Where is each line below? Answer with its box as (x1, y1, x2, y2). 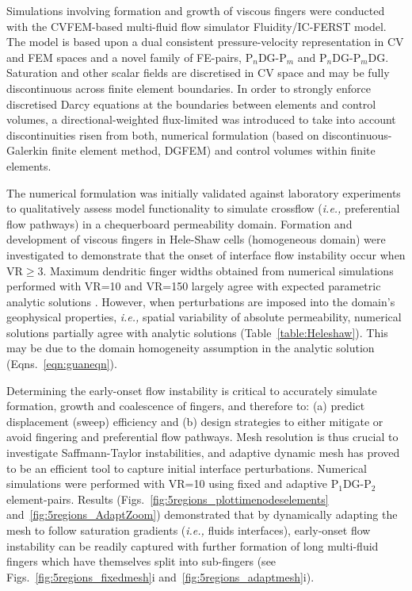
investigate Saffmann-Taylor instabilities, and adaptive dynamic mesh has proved (6, 444, 400, 461)
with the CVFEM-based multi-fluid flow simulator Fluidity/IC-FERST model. (6, 17, 387, 34)
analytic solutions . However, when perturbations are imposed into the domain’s (6, 293, 395, 309)
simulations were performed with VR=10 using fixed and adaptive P (6, 475, 339, 492)
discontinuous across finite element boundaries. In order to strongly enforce (6, 79, 371, 96)
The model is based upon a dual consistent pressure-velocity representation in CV (6, 33, 404, 50)
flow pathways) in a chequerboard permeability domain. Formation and (6, 215, 353, 232)
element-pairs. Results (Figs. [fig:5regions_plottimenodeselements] (6, 490, 329, 507)
